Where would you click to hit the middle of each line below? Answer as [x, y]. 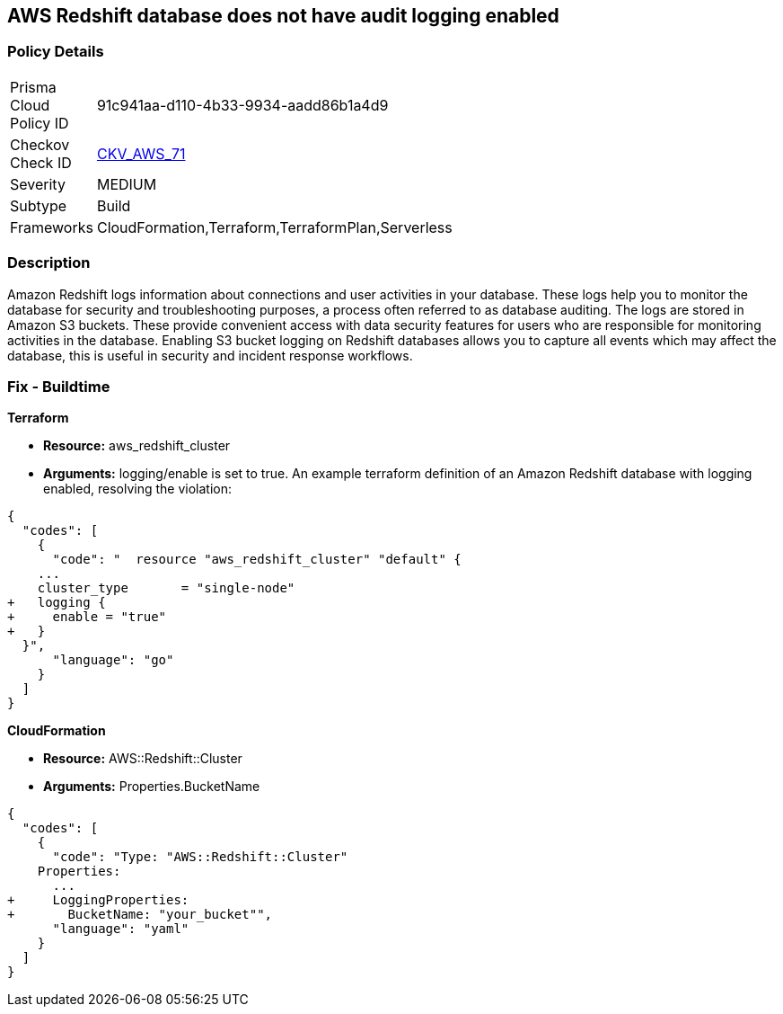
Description [49, 263]
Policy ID [40, 123]
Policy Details [56, 52]
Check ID [41, 162]
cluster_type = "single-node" [166, 588]
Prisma [33, 87]
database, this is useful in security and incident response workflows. [210, 355]
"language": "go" [113, 660]
